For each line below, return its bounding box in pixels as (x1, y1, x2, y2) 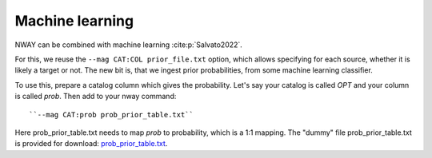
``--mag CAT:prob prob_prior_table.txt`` (29, 110, 194, 119)
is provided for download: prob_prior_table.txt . (14, 139, 168, 148)
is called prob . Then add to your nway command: (14, 92, 177, 101)
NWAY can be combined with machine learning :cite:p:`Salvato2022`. (14, 40, 243, 49)
